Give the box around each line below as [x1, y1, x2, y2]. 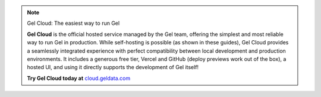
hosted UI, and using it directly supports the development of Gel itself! [27, 64, 199, 71]
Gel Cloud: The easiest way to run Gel [27, 20, 120, 27]
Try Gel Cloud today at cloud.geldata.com [27, 75, 131, 82]
